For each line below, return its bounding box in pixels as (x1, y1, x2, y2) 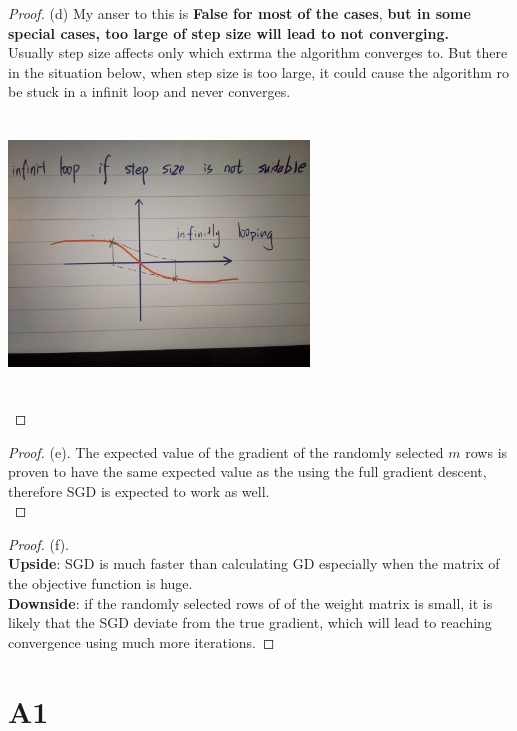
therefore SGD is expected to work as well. (8, 480, 270, 501)
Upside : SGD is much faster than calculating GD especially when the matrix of (8, 553, 500, 574)
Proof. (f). (8, 533, 70, 554)
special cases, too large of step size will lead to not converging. (8, 22, 449, 43)
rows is (465, 441, 508, 462)
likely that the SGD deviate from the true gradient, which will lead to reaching (8, 612, 492, 633)
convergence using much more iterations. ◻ (8, 631, 275, 652)
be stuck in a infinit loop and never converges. (8, 81, 291, 102)
